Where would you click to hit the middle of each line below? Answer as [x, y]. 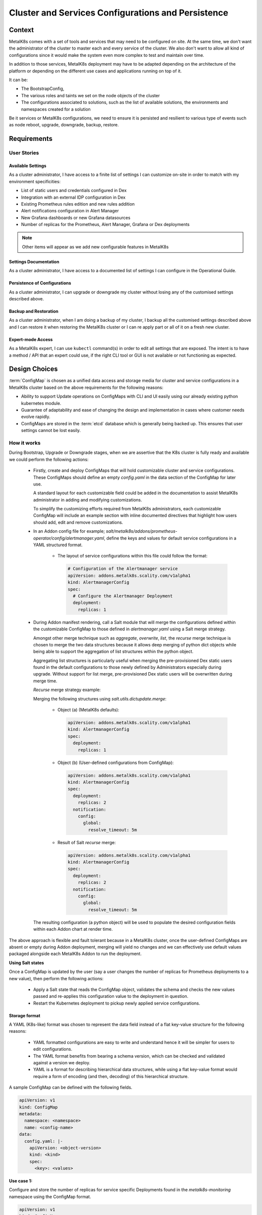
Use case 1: [21, 1181]
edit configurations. [53, 1049]
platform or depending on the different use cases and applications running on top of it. [95, 71]
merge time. [45, 681]
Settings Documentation [34, 261]
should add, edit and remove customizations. [78, 522]
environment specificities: [35, 181]
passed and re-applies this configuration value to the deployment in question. [111, 996]
